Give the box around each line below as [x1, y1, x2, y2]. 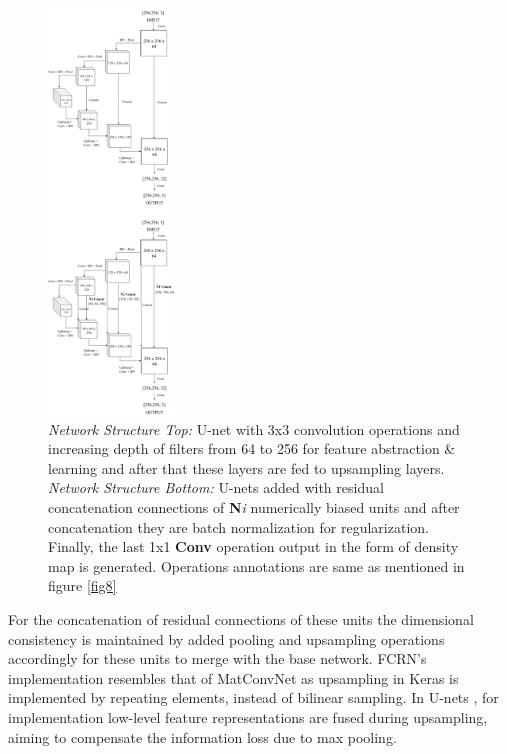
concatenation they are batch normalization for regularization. [48, 516, 429, 537]
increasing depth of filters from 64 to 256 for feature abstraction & [48, 438, 456, 459]
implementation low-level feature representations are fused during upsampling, [8, 706, 488, 727]
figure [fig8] [48, 575, 117, 596]
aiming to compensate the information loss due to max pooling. [8, 726, 397, 747]
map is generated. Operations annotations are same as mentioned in [48, 555, 465, 576]
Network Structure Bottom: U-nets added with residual [48, 477, 384, 498]
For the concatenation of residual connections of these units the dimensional [8, 608, 474, 629]
